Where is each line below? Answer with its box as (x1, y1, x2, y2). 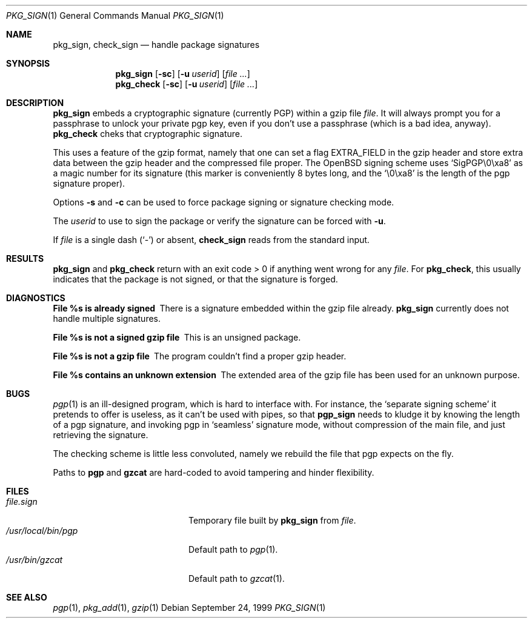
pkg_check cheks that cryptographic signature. (53, 128, 243, 139)
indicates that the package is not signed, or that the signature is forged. (53, 274, 338, 284)
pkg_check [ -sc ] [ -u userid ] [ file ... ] (115, 79, 258, 89)
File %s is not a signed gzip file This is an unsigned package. (53, 332, 301, 342)
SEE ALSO (6, 592, 47, 602)
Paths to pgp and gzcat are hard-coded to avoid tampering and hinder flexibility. (53, 467, 374, 478)
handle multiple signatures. (53, 313, 161, 324)
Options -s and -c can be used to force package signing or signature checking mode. (53, 197, 394, 207)
